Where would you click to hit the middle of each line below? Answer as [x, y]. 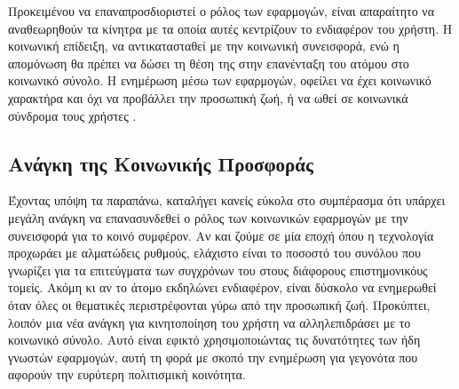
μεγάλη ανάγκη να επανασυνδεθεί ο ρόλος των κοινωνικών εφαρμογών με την [208, 217]
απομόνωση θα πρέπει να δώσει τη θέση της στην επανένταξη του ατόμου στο [209, 63]
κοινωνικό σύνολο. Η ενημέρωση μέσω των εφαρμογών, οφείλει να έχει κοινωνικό [220, 80]
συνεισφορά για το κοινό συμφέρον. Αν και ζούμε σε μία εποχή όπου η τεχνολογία [221, 235]
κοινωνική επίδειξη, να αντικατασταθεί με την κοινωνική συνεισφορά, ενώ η [204, 46]
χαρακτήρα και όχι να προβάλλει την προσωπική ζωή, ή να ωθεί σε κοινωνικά [208, 97]
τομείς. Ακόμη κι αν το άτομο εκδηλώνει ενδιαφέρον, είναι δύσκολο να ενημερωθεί [222, 287]
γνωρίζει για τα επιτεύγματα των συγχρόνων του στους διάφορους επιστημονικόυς [218, 270]
